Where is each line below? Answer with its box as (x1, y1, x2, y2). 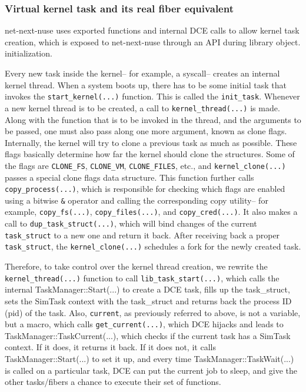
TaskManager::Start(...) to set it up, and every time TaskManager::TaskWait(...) (5, 353, 294, 364)
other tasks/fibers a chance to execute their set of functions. (5, 376, 221, 388)
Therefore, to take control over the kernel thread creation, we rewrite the (5, 260, 268, 273)
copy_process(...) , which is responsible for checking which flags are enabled (5, 182, 285, 195)
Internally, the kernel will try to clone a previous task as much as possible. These (5, 136, 297, 148)
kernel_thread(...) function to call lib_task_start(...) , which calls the (5, 271, 280, 284)
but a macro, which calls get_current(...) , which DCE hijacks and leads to (5, 318, 284, 330)
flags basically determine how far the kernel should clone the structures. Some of (5, 148, 295, 160)
